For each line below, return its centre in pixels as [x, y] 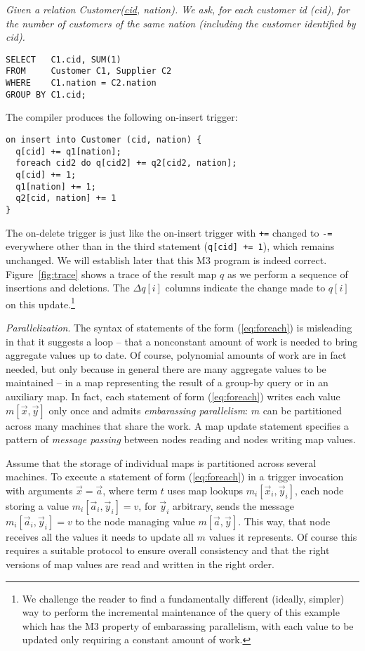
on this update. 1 [40, 303]
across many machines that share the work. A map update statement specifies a [177, 425]
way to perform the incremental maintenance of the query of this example [181, 612]
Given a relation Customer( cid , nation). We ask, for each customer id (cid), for [178, 9]
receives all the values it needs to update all [100, 536]
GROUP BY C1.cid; [46, 94]
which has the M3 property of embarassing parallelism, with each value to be [188, 625]
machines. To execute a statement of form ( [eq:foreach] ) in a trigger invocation [175, 476]
